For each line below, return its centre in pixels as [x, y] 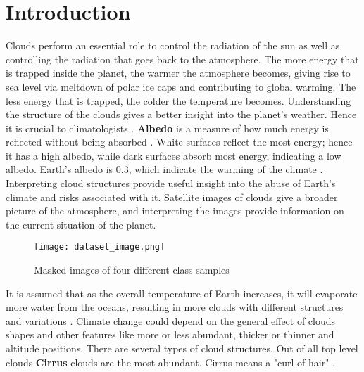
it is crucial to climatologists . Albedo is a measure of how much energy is [167, 128]
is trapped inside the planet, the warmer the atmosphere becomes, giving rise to [178, 73]
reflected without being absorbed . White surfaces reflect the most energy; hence [179, 142]
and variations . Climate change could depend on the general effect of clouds [171, 320]
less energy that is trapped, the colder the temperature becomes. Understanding [178, 100]
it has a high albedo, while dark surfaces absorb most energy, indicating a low [174, 155]
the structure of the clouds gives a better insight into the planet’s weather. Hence [181, 114]
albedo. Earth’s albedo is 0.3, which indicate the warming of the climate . [164, 169]
